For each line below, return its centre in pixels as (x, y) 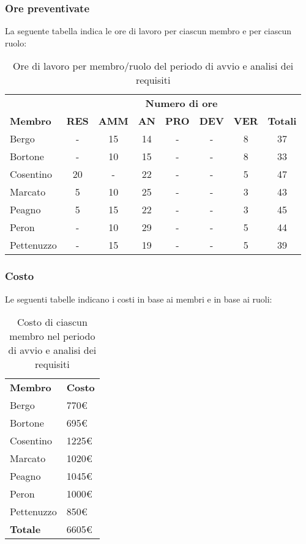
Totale (25, 529)
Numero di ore (181, 103)
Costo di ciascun (52, 322)
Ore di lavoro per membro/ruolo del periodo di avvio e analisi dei (153, 66)
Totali (282, 121)
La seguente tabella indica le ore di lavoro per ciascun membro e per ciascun (148, 31)
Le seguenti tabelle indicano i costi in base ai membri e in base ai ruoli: (139, 299)
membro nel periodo (52, 336)
